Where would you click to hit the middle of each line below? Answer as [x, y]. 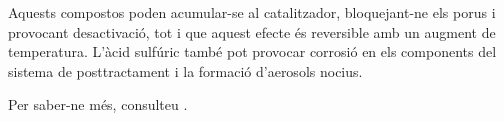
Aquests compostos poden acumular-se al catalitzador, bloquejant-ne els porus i [252, 12]
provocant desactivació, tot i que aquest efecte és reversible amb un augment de [252, 31]
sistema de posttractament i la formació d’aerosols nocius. [185, 70]
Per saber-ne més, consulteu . [98, 104]
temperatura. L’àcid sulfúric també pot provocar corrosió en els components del [252, 51]
